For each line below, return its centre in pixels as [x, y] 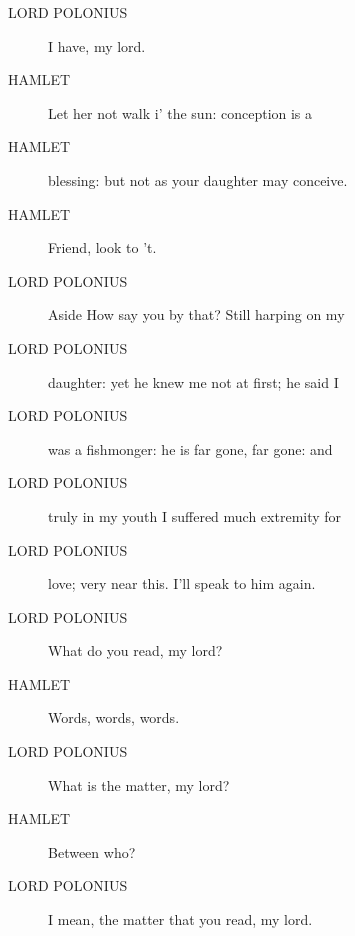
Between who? [92, 851]
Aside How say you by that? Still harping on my [196, 314]
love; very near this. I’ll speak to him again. [182, 583]
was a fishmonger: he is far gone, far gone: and [190, 448]
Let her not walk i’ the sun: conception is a [180, 112]
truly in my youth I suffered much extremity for [195, 515]
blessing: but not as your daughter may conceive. [198, 179]
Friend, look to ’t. [102, 247]
